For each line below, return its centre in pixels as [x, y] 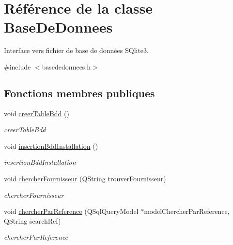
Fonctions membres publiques [79, 93]
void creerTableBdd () [37, 113]
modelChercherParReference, [187, 211]
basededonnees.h [66, 66]
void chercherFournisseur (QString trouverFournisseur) [85, 179]
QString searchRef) [32, 220]
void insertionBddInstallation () [51, 146]
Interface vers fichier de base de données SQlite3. [76, 50]
